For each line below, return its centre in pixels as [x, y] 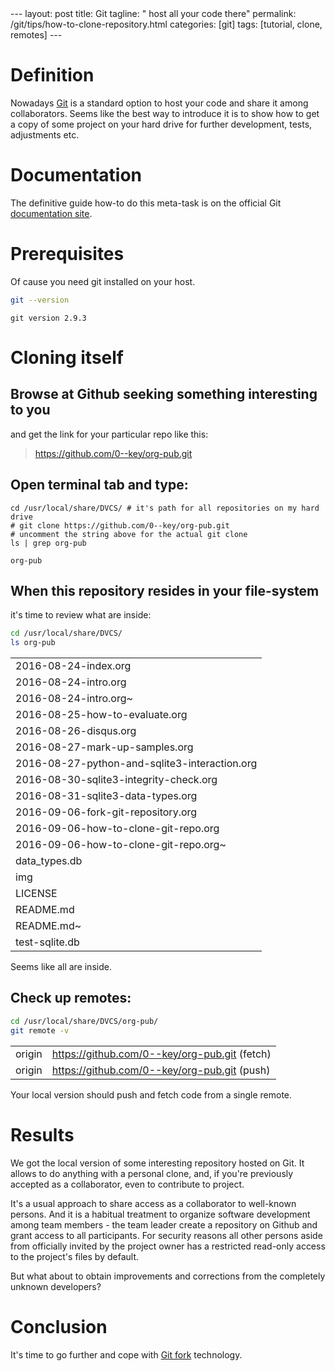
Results [42, 1134]
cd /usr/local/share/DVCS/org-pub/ [84, 1021]
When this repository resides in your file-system [165, 590]
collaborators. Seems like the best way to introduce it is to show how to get [165, 113]
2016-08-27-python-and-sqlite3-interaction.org [136, 764]
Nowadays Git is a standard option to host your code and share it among [159, 103]
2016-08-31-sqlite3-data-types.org [106, 796]
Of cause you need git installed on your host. [103, 281]
